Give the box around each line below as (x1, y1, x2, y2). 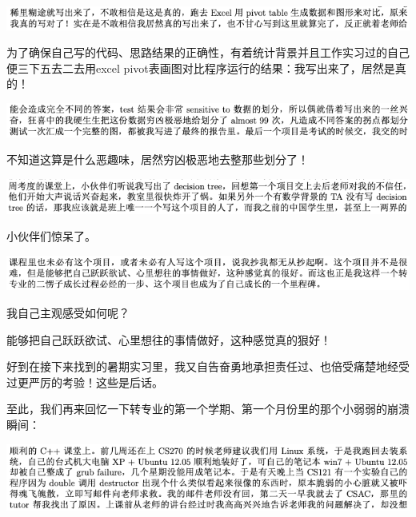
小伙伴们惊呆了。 (6, 228, 96, 245)
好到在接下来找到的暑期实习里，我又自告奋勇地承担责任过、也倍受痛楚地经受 (6, 358, 410, 375)
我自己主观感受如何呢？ (6, 304, 130, 321)
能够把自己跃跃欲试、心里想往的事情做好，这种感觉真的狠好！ (6, 331, 331, 348)
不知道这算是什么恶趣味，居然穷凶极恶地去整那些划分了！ (6, 151, 309, 168)
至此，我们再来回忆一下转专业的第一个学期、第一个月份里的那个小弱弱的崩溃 (6, 400, 410, 417)
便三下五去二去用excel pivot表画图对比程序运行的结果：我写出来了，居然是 (6, 59, 395, 76)
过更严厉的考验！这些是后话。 (6, 373, 163, 390)
